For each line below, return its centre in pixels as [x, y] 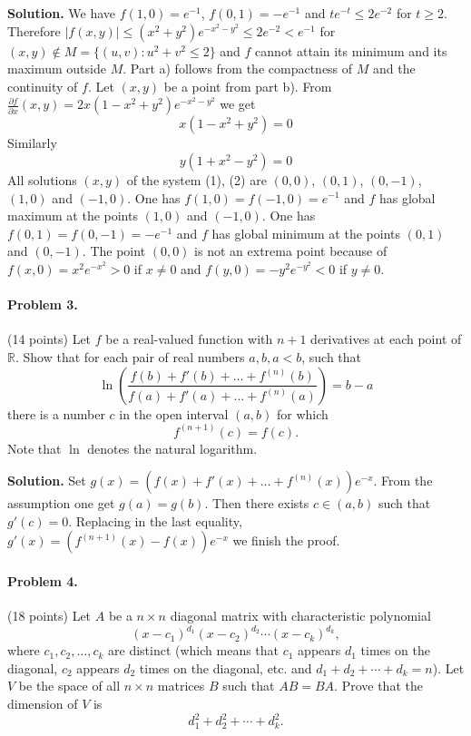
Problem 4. [43, 580]
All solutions [42, 179]
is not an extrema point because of [291, 251]
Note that [34, 448]
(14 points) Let [49, 339]
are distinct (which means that [194, 650]
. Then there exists [257, 503]
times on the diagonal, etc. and [226, 667]
